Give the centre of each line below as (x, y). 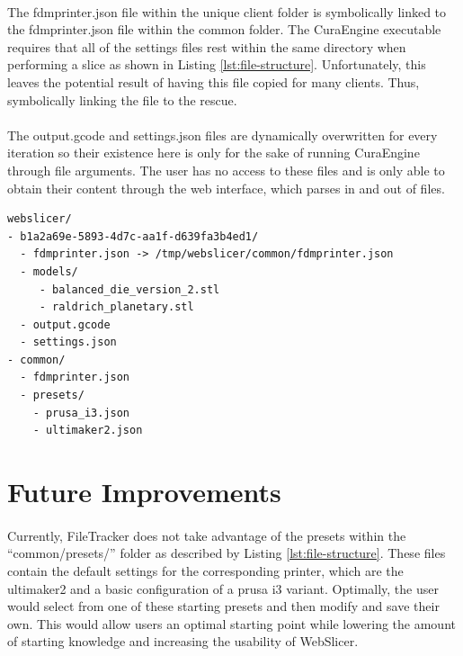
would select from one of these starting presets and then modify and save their (223, 606)
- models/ (49, 271)
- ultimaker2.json (88, 431)
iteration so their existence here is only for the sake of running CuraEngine (214, 153)
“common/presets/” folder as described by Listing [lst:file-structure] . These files (227, 553)
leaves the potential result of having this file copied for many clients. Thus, (214, 81)
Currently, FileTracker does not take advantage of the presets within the (207, 535)
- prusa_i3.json (81, 413)
